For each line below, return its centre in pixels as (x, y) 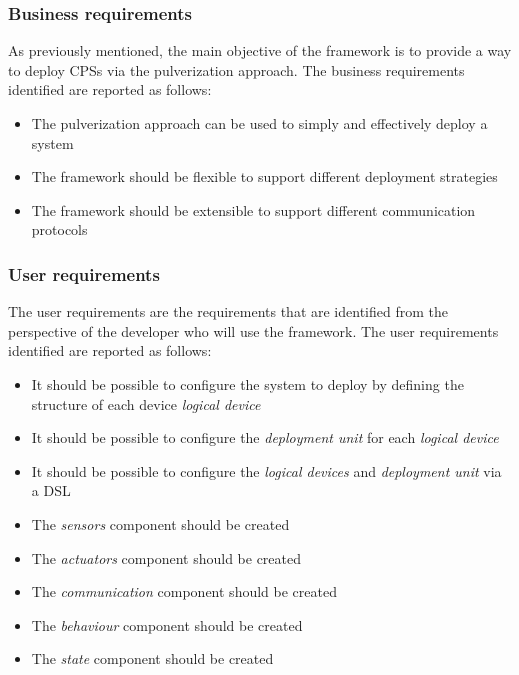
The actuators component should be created (166, 557)
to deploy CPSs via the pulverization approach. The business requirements (236, 69)
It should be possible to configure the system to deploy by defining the (247, 383)
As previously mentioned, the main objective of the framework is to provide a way (260, 50)
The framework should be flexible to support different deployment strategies (264, 176)
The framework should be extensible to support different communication (253, 209)
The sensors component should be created (160, 523)
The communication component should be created (184, 591)
